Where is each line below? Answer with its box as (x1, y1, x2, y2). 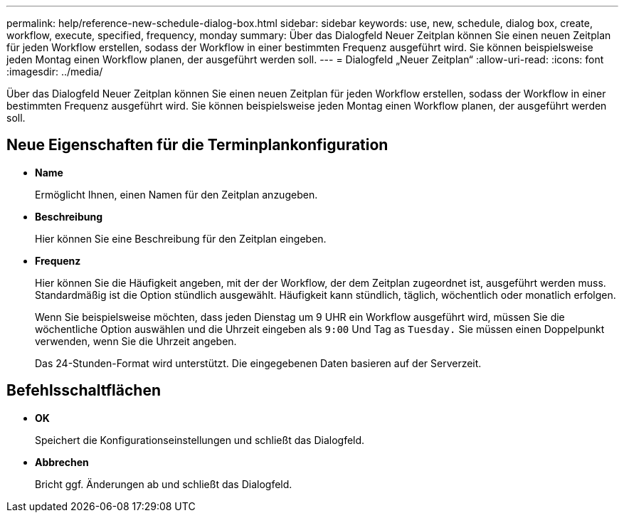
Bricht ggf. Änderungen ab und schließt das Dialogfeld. (35, 477, 292, 490)
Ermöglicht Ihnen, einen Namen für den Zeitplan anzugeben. (35, 188, 318, 201)
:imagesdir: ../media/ (6, 65, 103, 78)
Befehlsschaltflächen (6, 381, 161, 400)
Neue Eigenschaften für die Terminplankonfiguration (6, 136, 388, 154)
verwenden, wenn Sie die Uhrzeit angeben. (35, 334, 237, 347)
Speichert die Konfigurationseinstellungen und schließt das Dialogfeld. (35, 433, 365, 446)
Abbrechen (35, 455, 89, 468)
